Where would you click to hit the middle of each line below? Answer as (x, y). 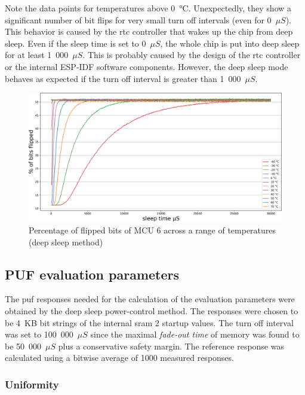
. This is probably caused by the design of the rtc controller (192, 55)
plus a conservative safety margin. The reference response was (171, 346)
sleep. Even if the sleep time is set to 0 (76, 43)
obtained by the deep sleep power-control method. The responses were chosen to (152, 311)
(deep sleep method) (66, 241)
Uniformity (32, 384)
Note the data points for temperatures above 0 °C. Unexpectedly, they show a (148, 8)
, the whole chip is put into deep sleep (230, 43)
